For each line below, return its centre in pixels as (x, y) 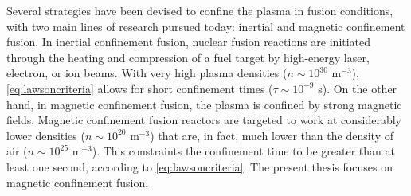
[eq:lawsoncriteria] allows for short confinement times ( (140, 88)
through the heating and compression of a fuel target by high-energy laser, (188, 57)
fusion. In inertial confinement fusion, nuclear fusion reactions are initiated (189, 42)
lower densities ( (46, 135)
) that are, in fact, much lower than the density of (272, 135)
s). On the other (358, 88)
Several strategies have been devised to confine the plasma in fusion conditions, (200, 10)
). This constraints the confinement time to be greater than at (243, 151)
